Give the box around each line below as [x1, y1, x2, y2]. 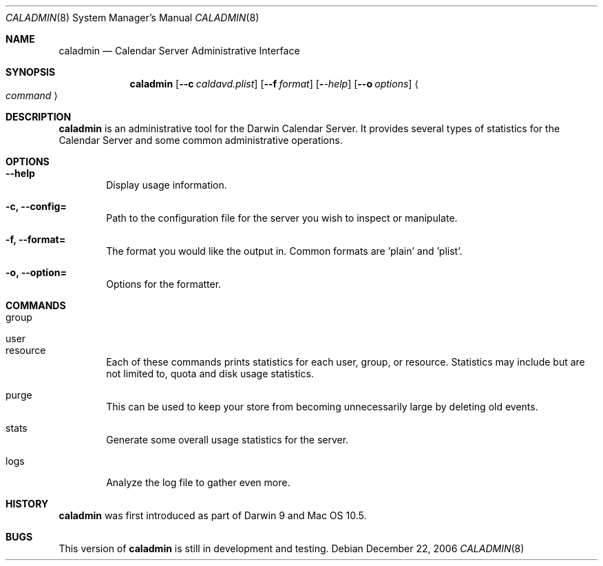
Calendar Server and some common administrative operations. [59, 134, 343, 146]
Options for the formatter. [106, 278, 222, 290]
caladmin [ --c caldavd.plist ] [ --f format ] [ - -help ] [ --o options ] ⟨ [129, 78, 419, 90]
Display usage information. [106, 179, 227, 191]
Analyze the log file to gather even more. [106, 476, 290, 488]
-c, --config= [6, 200, 67, 212]
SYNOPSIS [6, 66, 56, 78]
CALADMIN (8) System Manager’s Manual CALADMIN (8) [6, 12, 260, 23]
